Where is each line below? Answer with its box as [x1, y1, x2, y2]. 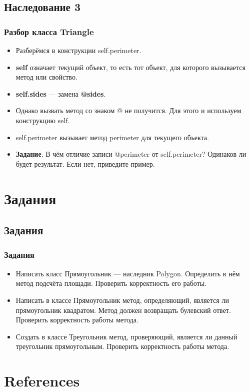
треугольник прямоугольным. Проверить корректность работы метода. [15, 341, 229, 351]
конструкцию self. [15, 115, 70, 125]
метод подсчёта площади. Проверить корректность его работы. [15, 278, 206, 288]
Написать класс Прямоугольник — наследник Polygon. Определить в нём [15, 268, 240, 278]
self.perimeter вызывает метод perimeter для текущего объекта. [15, 132, 209, 142]
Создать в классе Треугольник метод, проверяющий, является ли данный [15, 331, 237, 341]
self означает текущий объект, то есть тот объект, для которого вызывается [15, 62, 245, 72]
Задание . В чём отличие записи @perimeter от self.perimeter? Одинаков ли [15, 149, 246, 159]
